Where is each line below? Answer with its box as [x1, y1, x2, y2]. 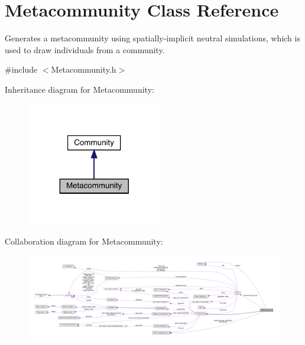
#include [5, 63, 38, 76]
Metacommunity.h [51, 63, 116, 76]
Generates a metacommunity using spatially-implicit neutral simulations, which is [5, 32, 300, 44]
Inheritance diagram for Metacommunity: [5, 83, 154, 95]
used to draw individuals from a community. [5, 43, 165, 56]
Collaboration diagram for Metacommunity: [5, 235, 163, 248]
